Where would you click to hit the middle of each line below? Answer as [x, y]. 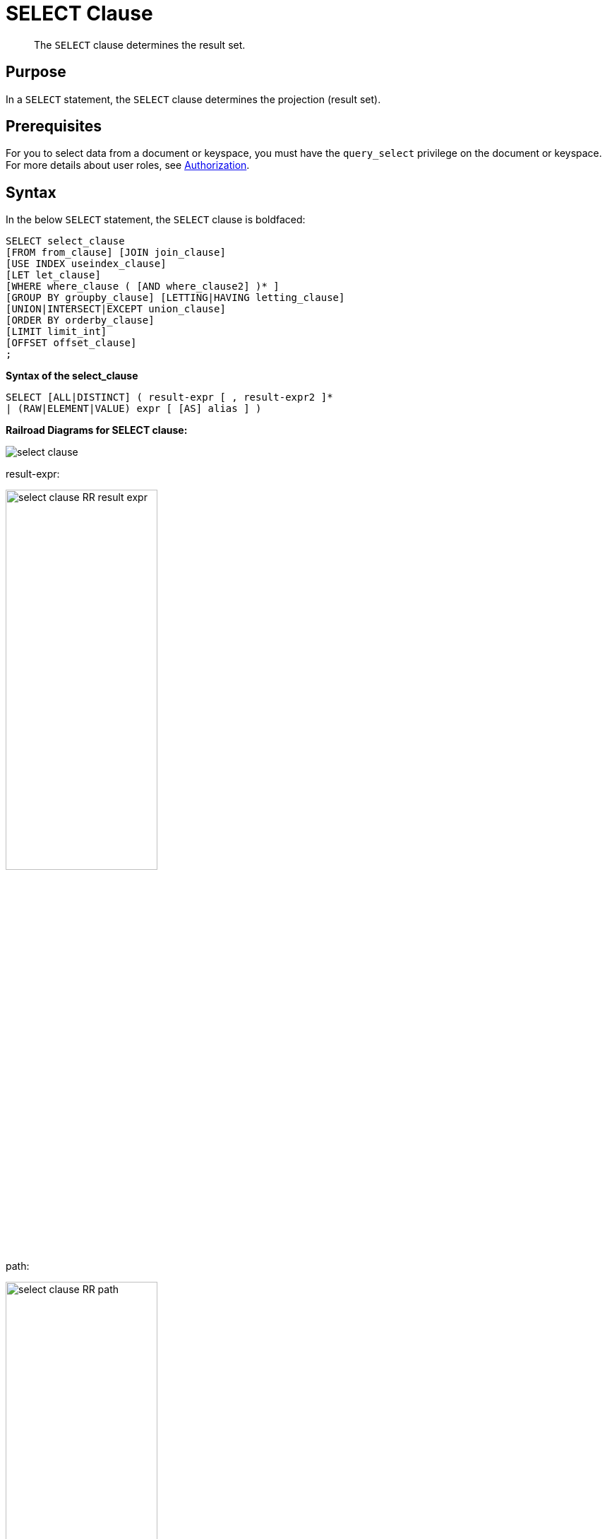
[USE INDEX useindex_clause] [86, 264]
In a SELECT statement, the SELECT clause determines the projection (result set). [193, 99]
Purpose [36, 72]
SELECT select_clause [65, 241]
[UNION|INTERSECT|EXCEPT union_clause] [116, 309]
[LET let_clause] [53, 275]
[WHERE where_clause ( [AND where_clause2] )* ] [143, 287]
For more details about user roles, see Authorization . [128, 165]
